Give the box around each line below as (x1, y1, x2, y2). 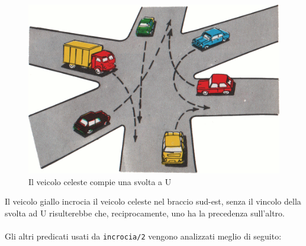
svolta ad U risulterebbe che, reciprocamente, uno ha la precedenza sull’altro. (5, 207, 285, 219)
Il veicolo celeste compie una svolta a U (28, 175, 172, 187)
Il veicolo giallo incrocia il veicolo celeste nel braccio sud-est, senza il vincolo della (5, 195, 301, 208)
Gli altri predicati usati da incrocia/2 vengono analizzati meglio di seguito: (5, 230, 282, 242)
